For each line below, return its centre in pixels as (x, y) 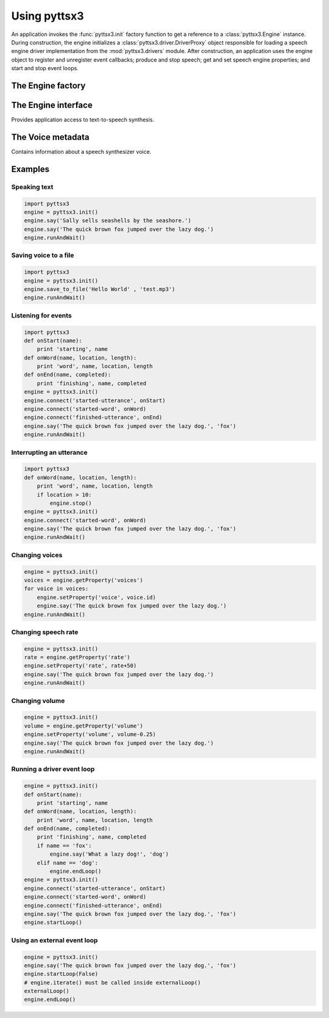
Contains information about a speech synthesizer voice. (81, 151)
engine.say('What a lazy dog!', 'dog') (109, 854)
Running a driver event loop (53, 769)
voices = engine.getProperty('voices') (83, 580)
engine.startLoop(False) (61, 974)
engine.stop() (71, 503)
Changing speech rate (45, 632)
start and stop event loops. (45, 68)
